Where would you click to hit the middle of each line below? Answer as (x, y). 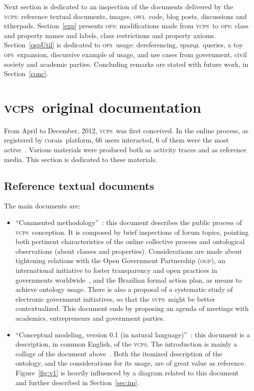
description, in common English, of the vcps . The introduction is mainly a (126, 344)
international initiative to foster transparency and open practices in (116, 270)
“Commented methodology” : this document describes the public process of (129, 222)
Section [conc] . (26, 73)
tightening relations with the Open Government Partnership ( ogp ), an (120, 260)
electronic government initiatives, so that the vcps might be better (115, 298)
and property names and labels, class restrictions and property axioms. (110, 35)
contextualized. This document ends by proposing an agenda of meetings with (132, 308)
